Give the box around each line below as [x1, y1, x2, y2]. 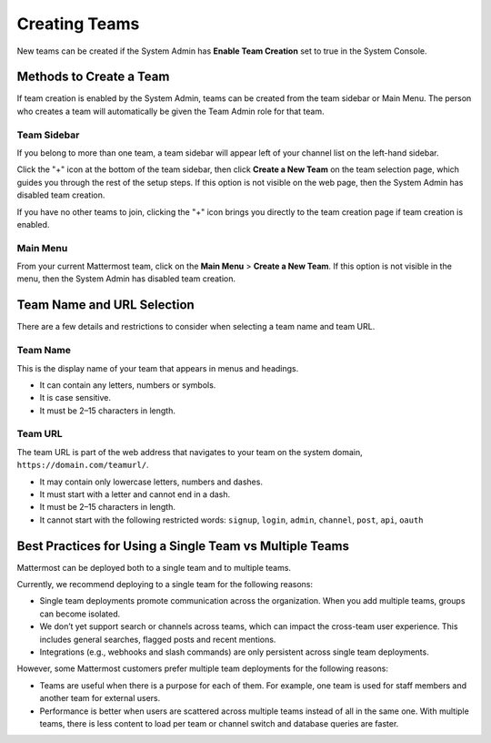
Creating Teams [16, 14, 140, 34]
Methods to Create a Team [16, 69, 170, 85]
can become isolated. [39, 608, 121, 619]
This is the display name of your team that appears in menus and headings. [16, 362, 299, 373]
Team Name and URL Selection [16, 297, 195, 313]
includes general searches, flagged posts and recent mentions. [39, 634, 276, 645]
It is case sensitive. [39, 392, 112, 403]
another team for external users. [39, 693, 161, 704]
